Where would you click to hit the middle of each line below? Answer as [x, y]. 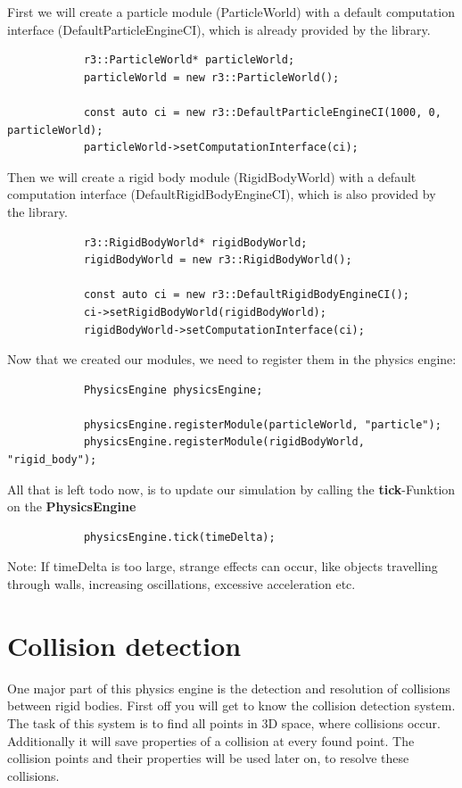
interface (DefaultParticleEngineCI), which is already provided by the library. [219, 29]
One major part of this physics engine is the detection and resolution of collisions [229, 688]
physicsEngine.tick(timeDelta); [179, 537]
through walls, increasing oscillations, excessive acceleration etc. [181, 584]
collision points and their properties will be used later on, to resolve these [208, 758]
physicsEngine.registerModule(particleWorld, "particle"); [262, 424]
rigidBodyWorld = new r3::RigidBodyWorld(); [218, 260]
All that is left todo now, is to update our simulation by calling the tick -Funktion [231, 489]
